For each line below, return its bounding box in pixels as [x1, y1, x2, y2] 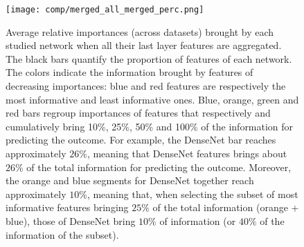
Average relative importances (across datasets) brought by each [6, 24, 274, 39]
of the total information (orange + [152, 200, 299, 215]
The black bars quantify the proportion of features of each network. [6, 51, 292, 66]
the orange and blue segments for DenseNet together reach [6, 173, 254, 188]
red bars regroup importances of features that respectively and [6, 106, 271, 120]
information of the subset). [6, 227, 119, 241]
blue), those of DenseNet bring [6, 213, 136, 228]
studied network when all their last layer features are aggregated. [6, 38, 282, 52]
